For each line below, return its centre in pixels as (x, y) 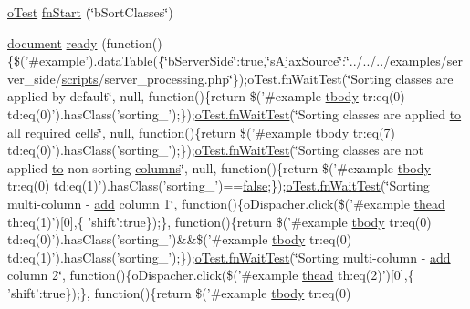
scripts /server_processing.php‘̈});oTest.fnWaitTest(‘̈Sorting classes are (257, 78)
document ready (52, 42)
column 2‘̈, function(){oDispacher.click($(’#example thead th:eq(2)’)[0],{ (211, 275)
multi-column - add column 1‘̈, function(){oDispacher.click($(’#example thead (226, 203)
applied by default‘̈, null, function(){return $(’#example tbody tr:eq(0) (206, 96)
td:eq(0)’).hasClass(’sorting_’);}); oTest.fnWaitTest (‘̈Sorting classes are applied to (235, 113)
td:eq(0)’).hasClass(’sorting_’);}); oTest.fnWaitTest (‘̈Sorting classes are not (215, 150)
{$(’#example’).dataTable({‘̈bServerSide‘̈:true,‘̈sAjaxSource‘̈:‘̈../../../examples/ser (235, 61)
